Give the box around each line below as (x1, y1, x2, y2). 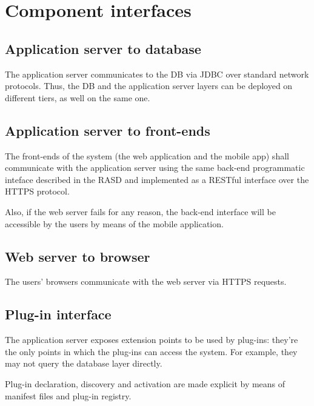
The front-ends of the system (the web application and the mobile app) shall (5, 149, 289, 162)
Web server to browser (5, 247, 150, 265)
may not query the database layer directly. (5, 357, 162, 370)
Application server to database (5, 39, 201, 58)
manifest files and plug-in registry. (5, 389, 132, 402)
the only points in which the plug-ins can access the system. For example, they (5, 345, 298, 358)
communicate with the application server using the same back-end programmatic (5, 161, 305, 174)
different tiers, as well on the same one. (5, 91, 150, 104)
